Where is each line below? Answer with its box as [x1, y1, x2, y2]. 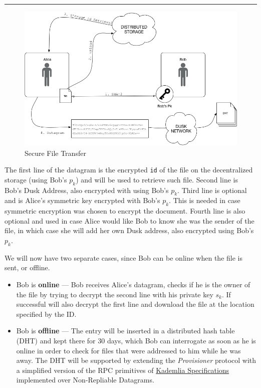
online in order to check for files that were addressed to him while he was [16, 345, 241, 355]
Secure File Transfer [25, 147, 86, 158]
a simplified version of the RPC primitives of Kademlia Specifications [16, 364, 229, 375]
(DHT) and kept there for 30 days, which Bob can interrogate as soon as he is [16, 335, 256, 345]
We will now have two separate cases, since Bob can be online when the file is [5, 252, 242, 263]
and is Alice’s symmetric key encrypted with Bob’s [5, 195, 160, 206]
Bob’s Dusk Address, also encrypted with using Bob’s [5, 184, 169, 195]
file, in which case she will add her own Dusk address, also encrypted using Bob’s [5, 225, 254, 236]
